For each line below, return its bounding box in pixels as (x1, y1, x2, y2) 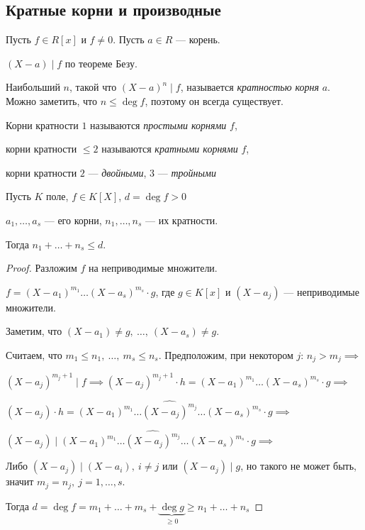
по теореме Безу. (64, 55, 137, 70)
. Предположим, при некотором (158, 347, 293, 362)
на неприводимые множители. (88, 260, 218, 275)
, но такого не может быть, (240, 458, 356, 473)
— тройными (157, 165, 216, 180)
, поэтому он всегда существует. (145, 93, 284, 108)
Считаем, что (6, 347, 62, 362)
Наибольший (6, 79, 60, 94)
